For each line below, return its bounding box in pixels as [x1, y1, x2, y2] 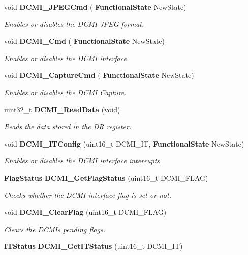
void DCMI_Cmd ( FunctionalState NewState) [4, 36, 165, 46]
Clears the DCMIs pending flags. [4, 223, 106, 234]
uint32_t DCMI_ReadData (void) [4, 104, 120, 115]
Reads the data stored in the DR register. [4, 121, 132, 132]
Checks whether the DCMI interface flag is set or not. [4, 189, 171, 200]
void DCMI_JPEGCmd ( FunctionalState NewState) [4, 2, 187, 12]
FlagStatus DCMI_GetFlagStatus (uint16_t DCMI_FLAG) [4, 172, 208, 183]
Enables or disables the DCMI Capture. [4, 87, 127, 97]
